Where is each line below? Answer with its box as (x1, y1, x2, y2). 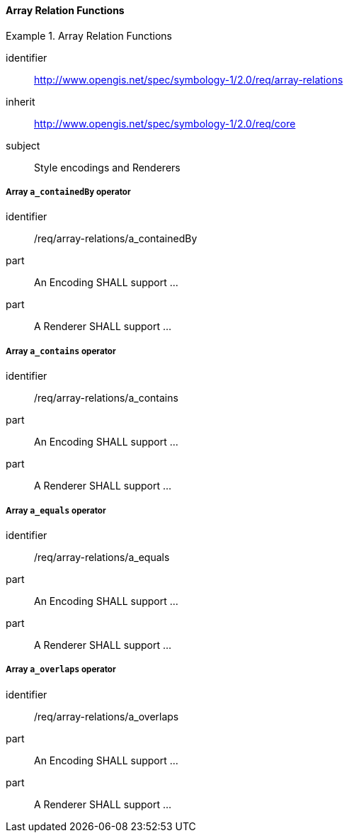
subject (6, 139, 40, 152)
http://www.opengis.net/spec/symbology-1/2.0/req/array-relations (34, 73, 343, 86)
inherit (6, 95, 35, 108)
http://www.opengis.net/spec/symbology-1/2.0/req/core (34, 117, 296, 130)
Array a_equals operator (6, 505, 106, 516)
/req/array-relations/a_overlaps (34, 710, 179, 723)
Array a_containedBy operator (6, 187, 131, 197)
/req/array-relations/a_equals (34, 550, 170, 563)
